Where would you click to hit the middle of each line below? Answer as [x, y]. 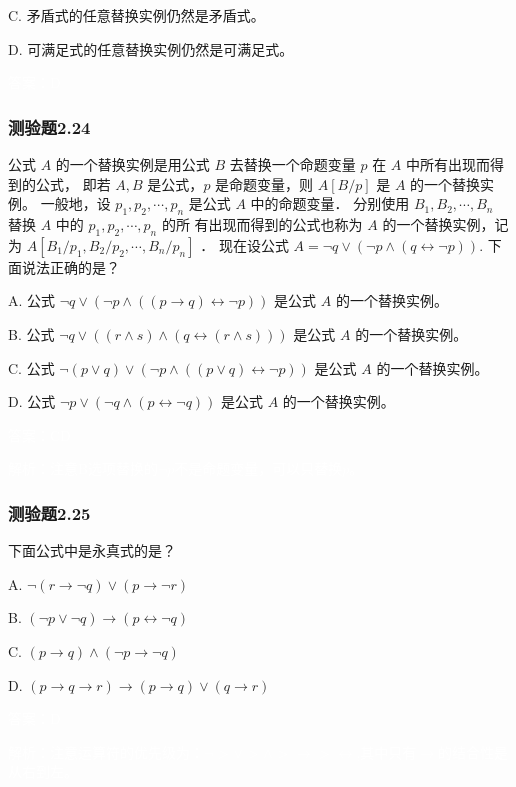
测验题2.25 [49, 512]
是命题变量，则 [264, 183]
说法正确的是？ [70, 266]
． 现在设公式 [244, 244]
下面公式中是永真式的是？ [92, 550]
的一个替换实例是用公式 [132, 164]
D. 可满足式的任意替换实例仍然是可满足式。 [151, 48]
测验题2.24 [49, 126]
